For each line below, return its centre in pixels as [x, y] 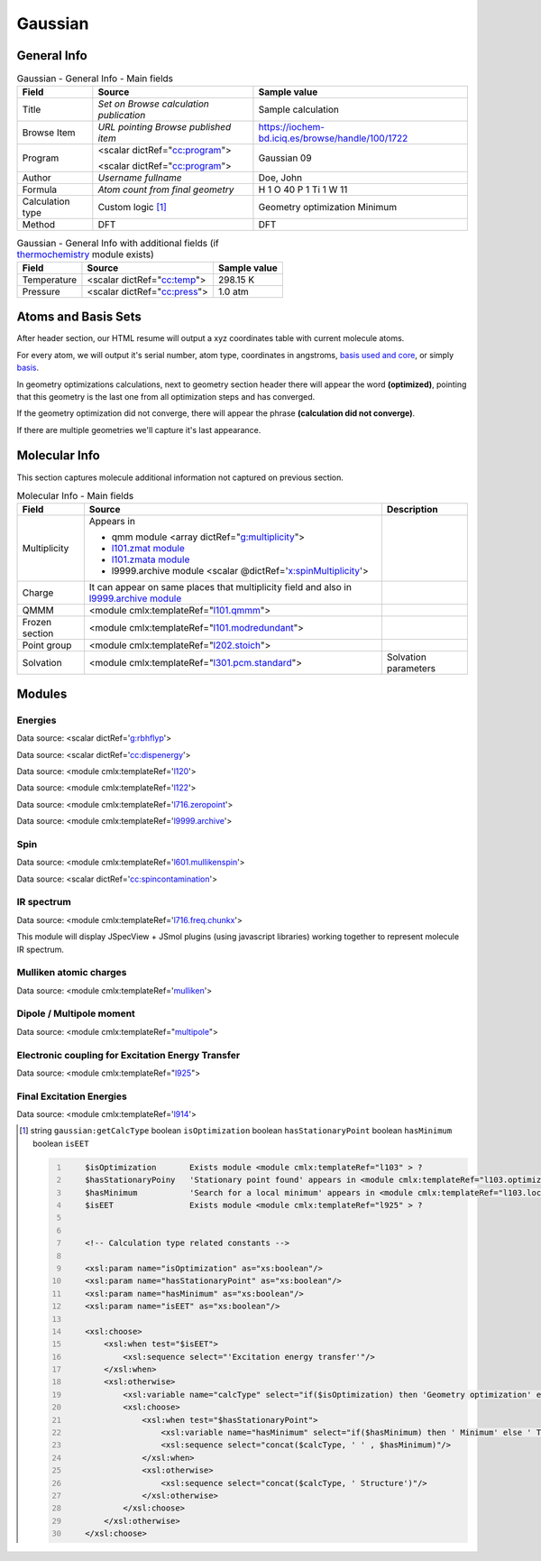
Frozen [37, 623]
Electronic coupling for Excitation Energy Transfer [128, 1055]
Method [39, 225]
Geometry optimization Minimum [327, 208]
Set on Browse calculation [153, 104]
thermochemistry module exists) [86, 254]
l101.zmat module [148, 549]
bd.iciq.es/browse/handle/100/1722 [333, 138]
